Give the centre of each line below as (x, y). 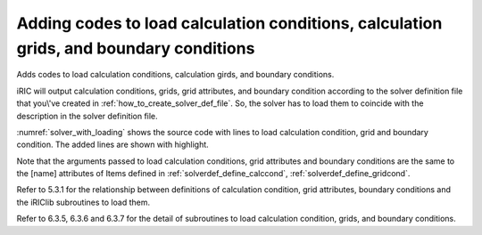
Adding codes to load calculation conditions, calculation (229, 23)
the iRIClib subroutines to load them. (83, 202)
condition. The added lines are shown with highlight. (112, 145)
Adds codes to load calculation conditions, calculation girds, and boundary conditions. (175, 75)
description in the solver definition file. (87, 116)
